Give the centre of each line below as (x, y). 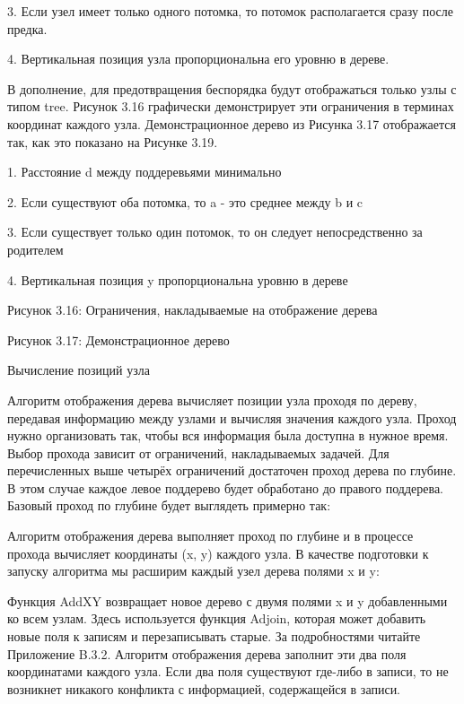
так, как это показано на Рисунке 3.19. (113, 141)
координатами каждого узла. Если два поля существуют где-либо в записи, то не (228, 671)
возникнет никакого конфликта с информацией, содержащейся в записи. (204, 688)
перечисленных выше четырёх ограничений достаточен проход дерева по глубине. (232, 470)
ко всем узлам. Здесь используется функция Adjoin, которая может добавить (217, 618)
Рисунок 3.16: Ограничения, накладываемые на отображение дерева (193, 310)
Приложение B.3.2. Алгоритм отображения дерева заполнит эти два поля (207, 653)
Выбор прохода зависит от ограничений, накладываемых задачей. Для (198, 452)
